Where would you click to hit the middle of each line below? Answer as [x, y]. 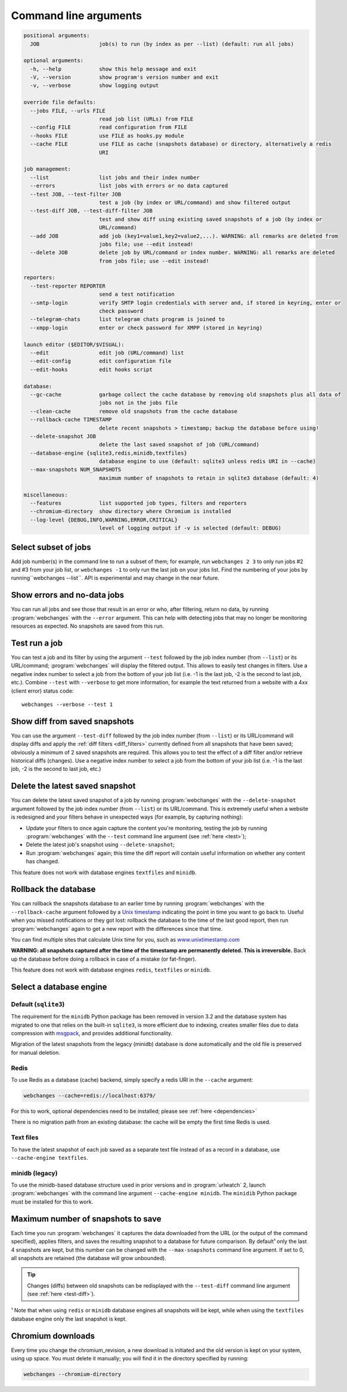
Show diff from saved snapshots [72, 721]
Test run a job [37, 643]
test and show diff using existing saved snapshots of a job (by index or [210, 219]
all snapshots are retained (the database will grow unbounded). [89, 1258]
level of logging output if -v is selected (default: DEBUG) [190, 528]
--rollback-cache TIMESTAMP [71, 420]
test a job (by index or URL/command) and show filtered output [195, 202]
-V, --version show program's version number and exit [124, 77]
